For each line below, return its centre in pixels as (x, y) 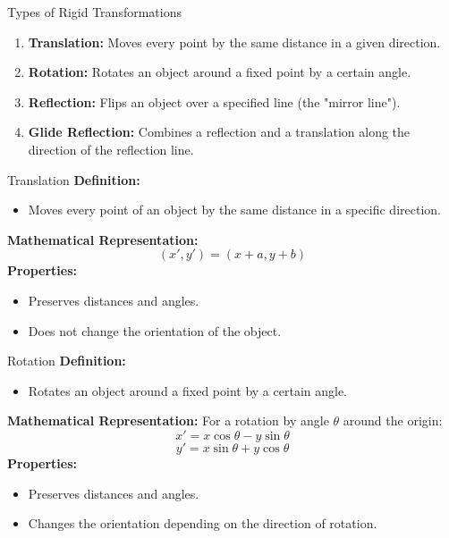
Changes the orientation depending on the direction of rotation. (203, 523)
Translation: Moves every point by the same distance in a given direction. (234, 42)
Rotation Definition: (67, 361)
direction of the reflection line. (111, 149)
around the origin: (393, 420)
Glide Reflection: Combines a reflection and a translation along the (219, 132)
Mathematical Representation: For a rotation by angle (168, 420)
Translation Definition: (74, 179)
